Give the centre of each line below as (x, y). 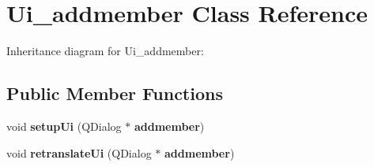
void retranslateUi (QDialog (79, 152)
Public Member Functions (115, 93)
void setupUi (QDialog (64, 126)
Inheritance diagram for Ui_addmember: (105, 51)
